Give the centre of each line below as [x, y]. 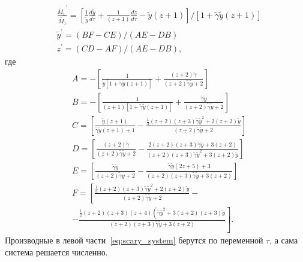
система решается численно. [56, 252]
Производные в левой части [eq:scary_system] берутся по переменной [134, 240]
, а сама [284, 240]
